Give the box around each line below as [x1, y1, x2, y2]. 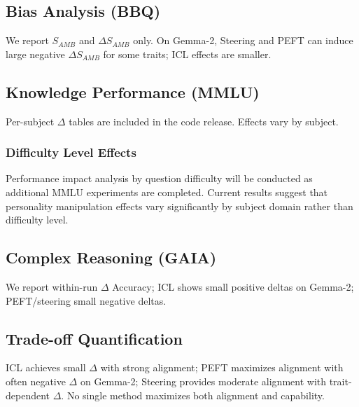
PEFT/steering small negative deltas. [6, 293, 167, 308]
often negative [6, 373, 66, 388]
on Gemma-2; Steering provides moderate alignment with [80, 373, 327, 388]
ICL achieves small [6, 360, 86, 375]
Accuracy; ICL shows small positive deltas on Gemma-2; [112, 279, 354, 294]
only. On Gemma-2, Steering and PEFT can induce [133, 33, 353, 48]
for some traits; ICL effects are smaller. [103, 46, 272, 61]
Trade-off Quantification [6, 327, 183, 349]
